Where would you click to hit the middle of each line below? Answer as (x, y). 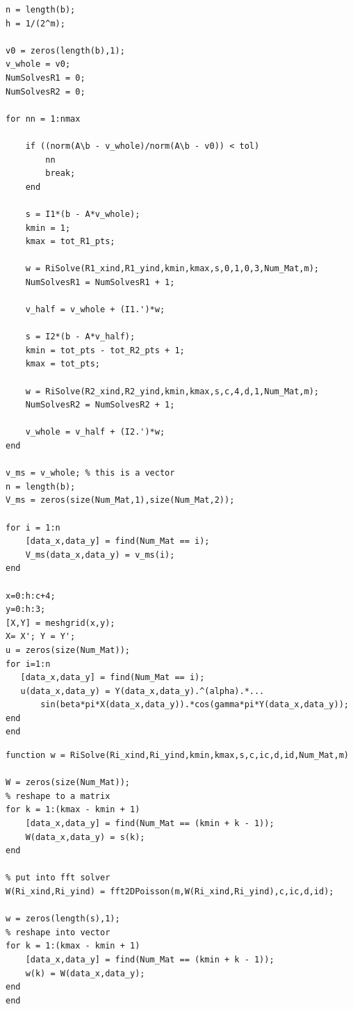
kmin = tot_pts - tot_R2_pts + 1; (105, 350)
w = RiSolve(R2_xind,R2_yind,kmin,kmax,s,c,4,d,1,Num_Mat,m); (172, 391)
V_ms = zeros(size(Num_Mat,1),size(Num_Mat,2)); (120, 500)
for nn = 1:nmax (43, 119)
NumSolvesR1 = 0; (46, 78)
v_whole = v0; (38, 64)
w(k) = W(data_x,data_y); (85, 973)
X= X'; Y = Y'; (41, 637)
